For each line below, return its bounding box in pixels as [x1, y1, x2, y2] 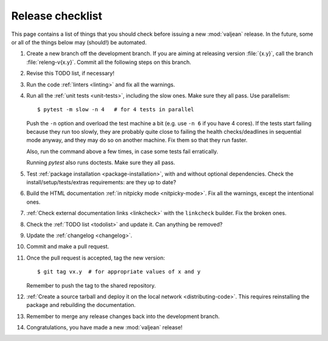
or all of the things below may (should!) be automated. [11, 38, 147, 46]
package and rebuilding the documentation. [26, 301, 136, 309]
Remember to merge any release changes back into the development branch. [26, 312, 220, 320]
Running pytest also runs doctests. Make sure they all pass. [26, 159, 176, 167]
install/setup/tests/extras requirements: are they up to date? [26, 179, 176, 186]
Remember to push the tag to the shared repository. [26, 281, 156, 289]
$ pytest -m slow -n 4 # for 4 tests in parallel [37, 106, 194, 113]
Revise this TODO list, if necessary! [26, 70, 115, 77]
